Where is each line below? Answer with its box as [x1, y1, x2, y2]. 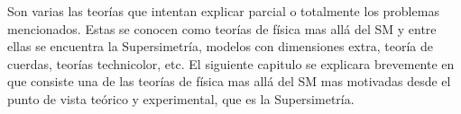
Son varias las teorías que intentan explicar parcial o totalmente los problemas [7, 2, 439, 20]
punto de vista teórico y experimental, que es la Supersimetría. [7, 89, 355, 108]
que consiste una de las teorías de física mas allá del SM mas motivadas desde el [7, 72, 451, 91]
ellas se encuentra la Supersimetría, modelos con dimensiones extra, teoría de [7, 37, 433, 56]
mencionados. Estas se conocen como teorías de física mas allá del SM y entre [7, 19, 437, 38]
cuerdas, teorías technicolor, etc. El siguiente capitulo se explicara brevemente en [7, 54, 455, 73]
